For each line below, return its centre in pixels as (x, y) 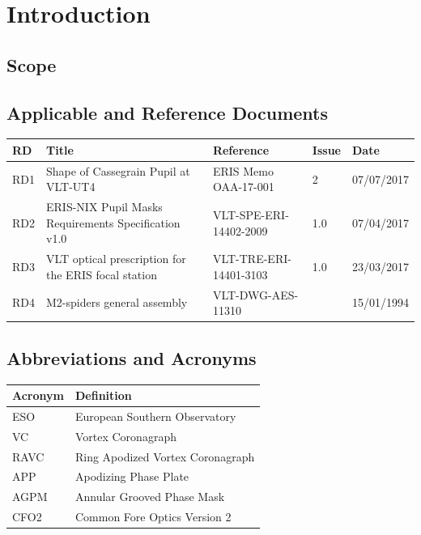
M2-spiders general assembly (117, 302)
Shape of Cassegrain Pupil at (118, 170)
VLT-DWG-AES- (255, 294)
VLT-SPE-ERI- (251, 214)
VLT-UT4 (71, 187)
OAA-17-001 (243, 187)
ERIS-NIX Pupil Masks (104, 207)
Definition (103, 395)
